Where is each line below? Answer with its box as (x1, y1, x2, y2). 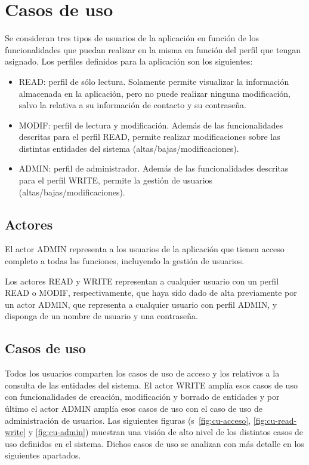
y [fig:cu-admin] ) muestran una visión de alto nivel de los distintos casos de (28, 426, 303, 438)
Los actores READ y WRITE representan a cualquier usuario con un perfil (5, 274, 279, 287)
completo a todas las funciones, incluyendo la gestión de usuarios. (5, 255, 245, 267)
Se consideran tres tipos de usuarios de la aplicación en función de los (5, 32, 259, 44)
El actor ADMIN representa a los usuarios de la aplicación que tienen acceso (5, 243, 285, 255)
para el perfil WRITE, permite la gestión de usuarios (18, 174, 213, 186)
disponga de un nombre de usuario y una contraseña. (5, 310, 198, 322)
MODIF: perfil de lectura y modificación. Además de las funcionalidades (18, 118, 283, 131)
